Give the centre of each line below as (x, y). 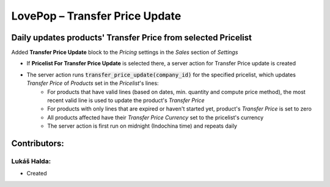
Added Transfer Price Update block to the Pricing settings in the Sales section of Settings (125, 53)
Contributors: (38, 143)
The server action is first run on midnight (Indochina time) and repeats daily (142, 126)
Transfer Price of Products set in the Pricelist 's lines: (93, 83)
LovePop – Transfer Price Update (96, 16)
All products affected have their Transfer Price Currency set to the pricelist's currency (156, 117)
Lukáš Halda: (31, 161)
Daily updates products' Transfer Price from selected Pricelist (132, 38)
